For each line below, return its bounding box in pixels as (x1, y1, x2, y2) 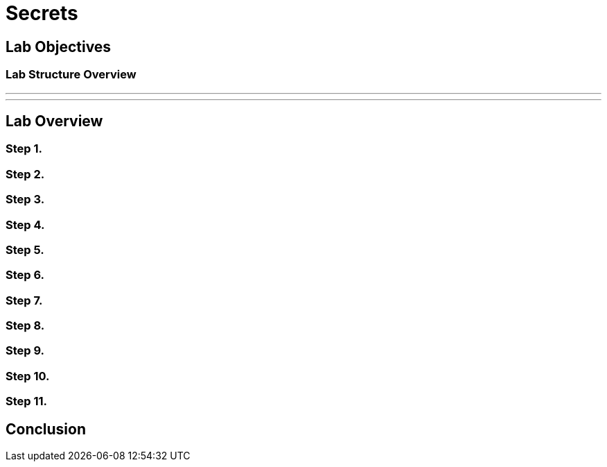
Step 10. (6, 368, 50, 383)
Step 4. (6, 217, 45, 232)
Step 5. (6, 242, 44, 257)
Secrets (6, 1, 78, 25)
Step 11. (6, 394, 48, 409)
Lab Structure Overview (6, 67, 137, 82)
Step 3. (6, 192, 45, 207)
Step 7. (6, 293, 43, 307)
